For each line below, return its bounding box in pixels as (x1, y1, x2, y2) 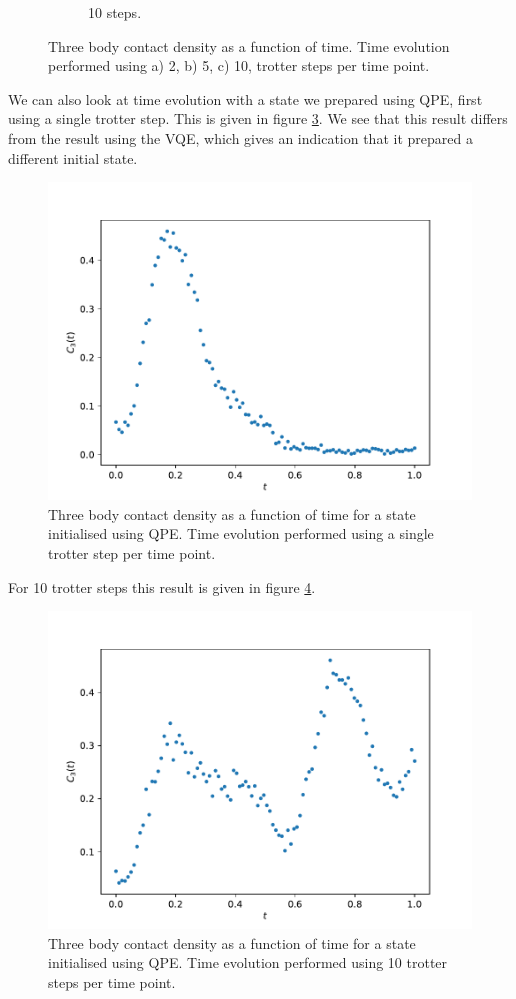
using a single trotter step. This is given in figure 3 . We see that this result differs (8, 108, 508, 129)
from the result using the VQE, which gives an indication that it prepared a (8, 127, 473, 148)
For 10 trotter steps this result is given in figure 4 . (8, 576, 316, 597)
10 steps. (88, 2, 142, 22)
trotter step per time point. (48, 542, 216, 563)
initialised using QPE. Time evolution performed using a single (48, 523, 434, 544)
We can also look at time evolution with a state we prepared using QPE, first (8, 88, 483, 109)
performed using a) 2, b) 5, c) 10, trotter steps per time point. (48, 55, 430, 76)
